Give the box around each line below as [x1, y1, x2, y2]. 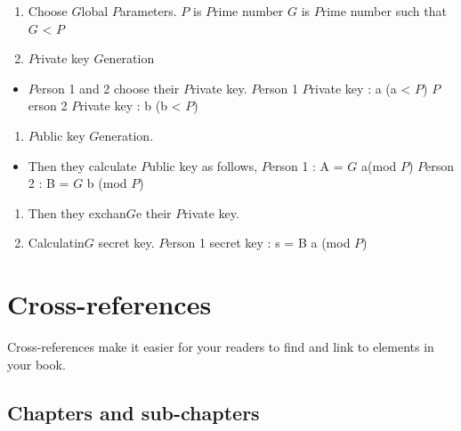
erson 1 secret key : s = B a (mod [166, 233, 351, 252]
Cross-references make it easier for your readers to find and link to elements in [7, 337, 434, 356]
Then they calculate [28, 156, 137, 175]
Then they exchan [28, 203, 126, 222]
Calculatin [28, 233, 85, 252]
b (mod [86, 174, 127, 192]
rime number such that [321, 2, 447, 20]
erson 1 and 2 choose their [36, 78, 180, 97]
